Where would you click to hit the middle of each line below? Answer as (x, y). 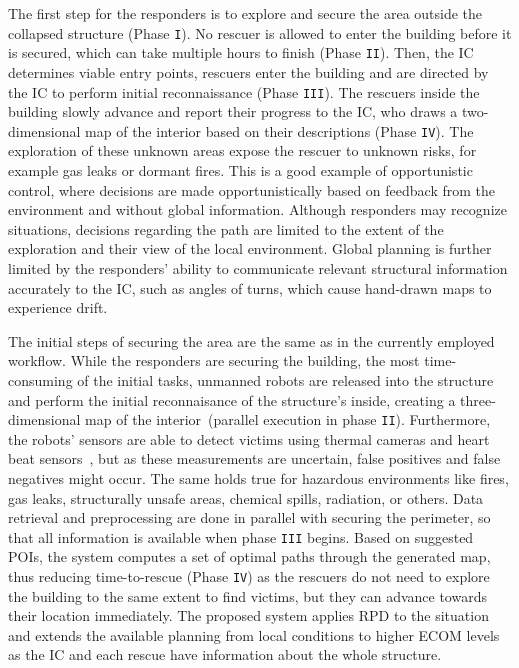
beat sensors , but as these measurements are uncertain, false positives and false (254, 458)
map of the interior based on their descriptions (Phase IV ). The (279, 130)
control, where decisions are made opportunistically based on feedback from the (252, 189)
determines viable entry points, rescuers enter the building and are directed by (248, 71)
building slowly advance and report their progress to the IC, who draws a (233, 111)
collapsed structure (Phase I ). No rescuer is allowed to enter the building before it (260, 32)
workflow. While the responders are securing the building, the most (214, 360)
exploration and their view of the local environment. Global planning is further (250, 248)
